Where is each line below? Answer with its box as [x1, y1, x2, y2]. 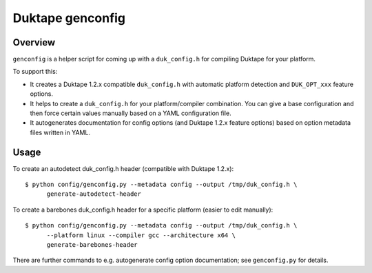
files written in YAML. [30, 128, 91, 136]
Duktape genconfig [12, 10, 126, 26]
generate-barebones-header [46, 241, 138, 249]
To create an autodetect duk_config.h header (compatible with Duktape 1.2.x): [12, 164, 234, 172]
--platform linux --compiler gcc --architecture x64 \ [46, 231, 236, 239]
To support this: [12, 68, 58, 76]
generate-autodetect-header [46, 190, 141, 198]
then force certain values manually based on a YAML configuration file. [30, 109, 231, 117]
